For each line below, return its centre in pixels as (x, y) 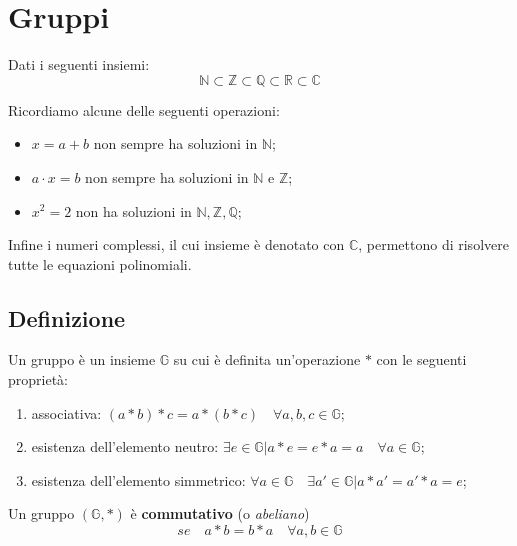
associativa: (66, 412)
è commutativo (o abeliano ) (220, 513)
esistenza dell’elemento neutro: (125, 446)
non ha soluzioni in (133, 210)
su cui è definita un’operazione (267, 359)
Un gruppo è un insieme (82, 359)
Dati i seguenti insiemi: (79, 64)
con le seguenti (421, 359)
